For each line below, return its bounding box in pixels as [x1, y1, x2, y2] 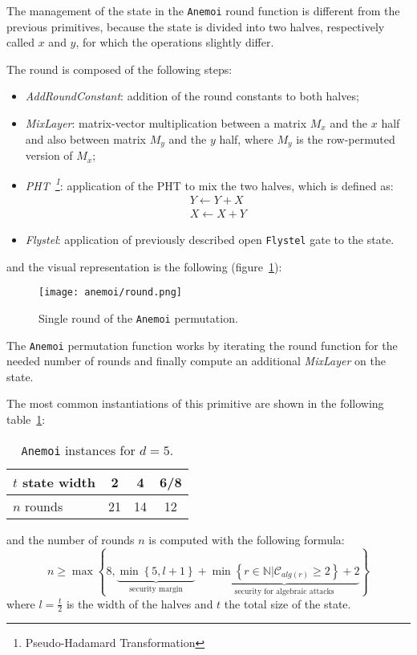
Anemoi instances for [21, 440, 136, 459]
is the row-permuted [296, 130, 395, 147]
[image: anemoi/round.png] [38, 287, 182, 299]
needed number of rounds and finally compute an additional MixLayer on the [6, 352, 386, 369]
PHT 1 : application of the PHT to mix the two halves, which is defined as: [25, 174, 394, 193]
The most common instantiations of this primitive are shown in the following [6, 395, 384, 412]
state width [22, 472, 95, 491]
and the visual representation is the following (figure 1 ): [6, 258, 282, 275]
